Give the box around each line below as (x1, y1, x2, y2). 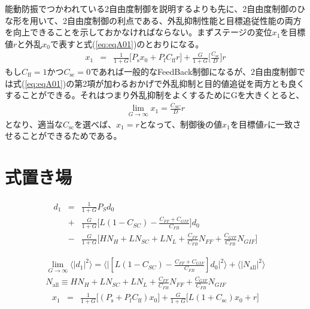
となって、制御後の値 (139, 117, 222, 130)
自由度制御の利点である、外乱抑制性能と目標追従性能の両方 (66, 14, 302, 26)
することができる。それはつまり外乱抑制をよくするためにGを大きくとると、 (5, 89, 305, 101)
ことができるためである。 (21, 129, 122, 142)
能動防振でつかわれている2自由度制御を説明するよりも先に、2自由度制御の (5, 2, 297, 14)
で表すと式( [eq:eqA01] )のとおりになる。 (50, 37, 204, 50)
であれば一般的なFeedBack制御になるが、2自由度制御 (90, 65, 297, 77)
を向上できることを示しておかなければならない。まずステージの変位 (5, 26, 272, 38)
